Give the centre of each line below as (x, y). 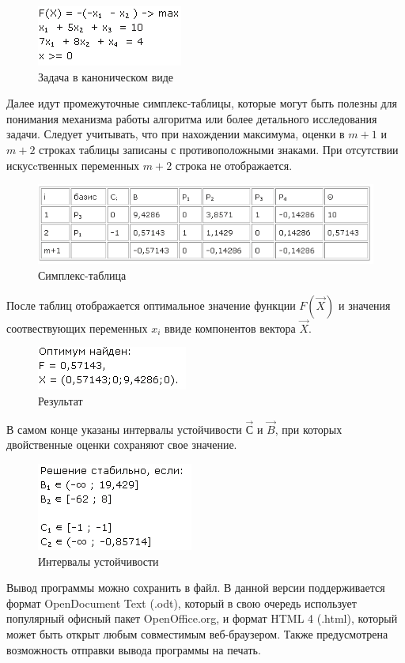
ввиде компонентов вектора (230, 328)
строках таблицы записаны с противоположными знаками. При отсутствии (219, 149)
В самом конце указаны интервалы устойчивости (124, 429)
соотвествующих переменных (77, 328)
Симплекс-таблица (82, 275)
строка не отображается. (234, 165)
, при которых (308, 429)
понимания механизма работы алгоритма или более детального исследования (192, 118)
